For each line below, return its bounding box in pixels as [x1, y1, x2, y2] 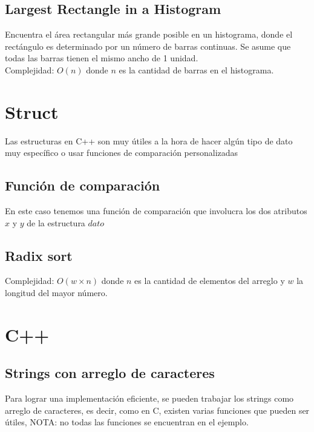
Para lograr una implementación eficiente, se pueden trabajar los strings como [5, 392, 294, 405]
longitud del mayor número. [5, 286, 108, 299]
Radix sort [5, 246, 73, 265]
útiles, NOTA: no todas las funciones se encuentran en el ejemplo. [5, 416, 249, 428]
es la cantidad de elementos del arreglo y [134, 274, 285, 287]
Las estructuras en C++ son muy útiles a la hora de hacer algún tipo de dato [5, 134, 293, 147]
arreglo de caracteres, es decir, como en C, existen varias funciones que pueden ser [5, 403, 310, 416]
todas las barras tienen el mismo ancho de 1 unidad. [5, 52, 198, 64]
